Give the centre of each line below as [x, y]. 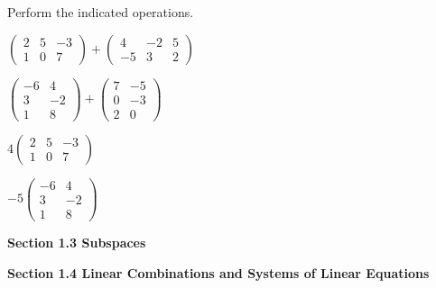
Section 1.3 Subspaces [77, 242]
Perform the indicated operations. [101, 12]
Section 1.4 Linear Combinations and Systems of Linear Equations [218, 272]
